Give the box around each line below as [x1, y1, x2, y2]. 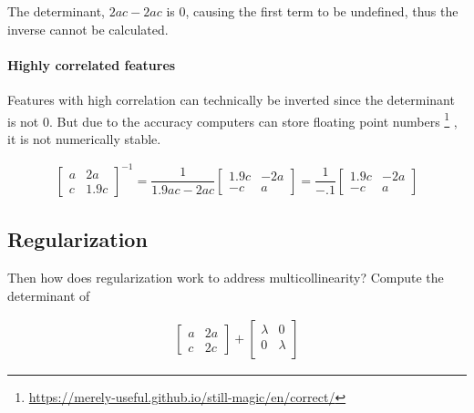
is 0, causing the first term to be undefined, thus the [166, 2, 459, 20]
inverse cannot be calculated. [7, 19, 169, 38]
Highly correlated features [7, 55, 176, 74]
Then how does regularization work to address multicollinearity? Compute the [7, 268, 444, 287]
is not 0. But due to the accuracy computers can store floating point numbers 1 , [7, 108, 458, 130]
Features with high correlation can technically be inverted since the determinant [7, 89, 455, 108]
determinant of [7, 285, 90, 305]
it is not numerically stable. [7, 129, 161, 148]
